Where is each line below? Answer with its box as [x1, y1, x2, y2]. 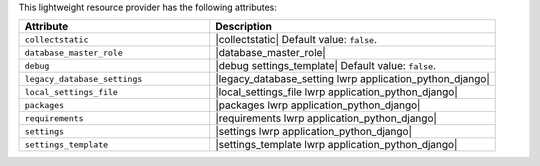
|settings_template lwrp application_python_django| [215, 138, 458, 152]
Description [215, 20, 273, 34]
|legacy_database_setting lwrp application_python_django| [215, 72, 490, 86]
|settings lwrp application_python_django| [215, 125, 412, 139]
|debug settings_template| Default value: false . [215, 59, 437, 73]
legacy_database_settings [24, 73, 143, 84]
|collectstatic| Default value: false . [215, 33, 378, 47]
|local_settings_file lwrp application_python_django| [215, 85, 459, 99]
